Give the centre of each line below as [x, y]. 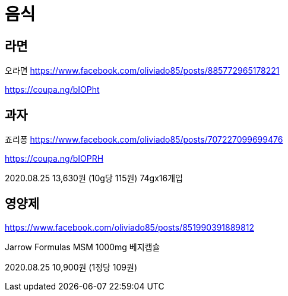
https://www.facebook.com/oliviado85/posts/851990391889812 [129, 227]
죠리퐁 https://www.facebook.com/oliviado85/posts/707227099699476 [144, 140]
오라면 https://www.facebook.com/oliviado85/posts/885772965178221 [142, 71]
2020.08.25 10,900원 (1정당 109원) [71, 267]
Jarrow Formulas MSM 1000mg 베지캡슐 [83, 247]
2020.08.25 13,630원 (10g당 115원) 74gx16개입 [94, 178]
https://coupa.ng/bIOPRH [54, 159]
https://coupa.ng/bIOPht [52, 90]
